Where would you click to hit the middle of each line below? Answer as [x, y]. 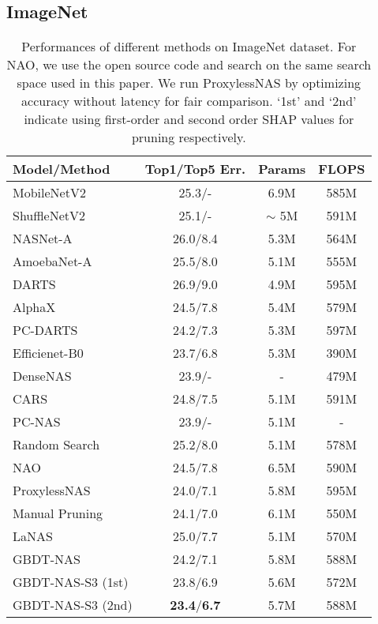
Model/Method [62, 169]
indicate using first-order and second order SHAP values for [189, 119]
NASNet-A [43, 239]
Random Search [56, 445]
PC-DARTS [45, 330]
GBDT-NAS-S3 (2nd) [73, 605]
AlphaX [34, 307]
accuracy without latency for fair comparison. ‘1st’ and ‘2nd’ [189, 101]
